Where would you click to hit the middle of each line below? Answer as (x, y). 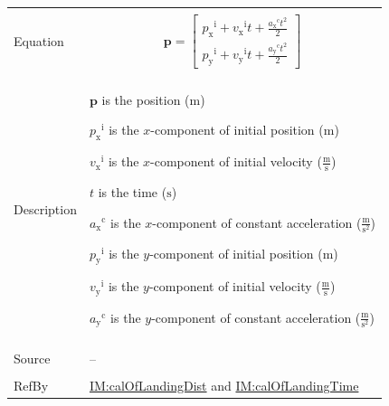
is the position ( (146, 99)
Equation (39, 41)
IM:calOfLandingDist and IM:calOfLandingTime (224, 385)
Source (32, 358)
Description (45, 208)
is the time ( (133, 191)
